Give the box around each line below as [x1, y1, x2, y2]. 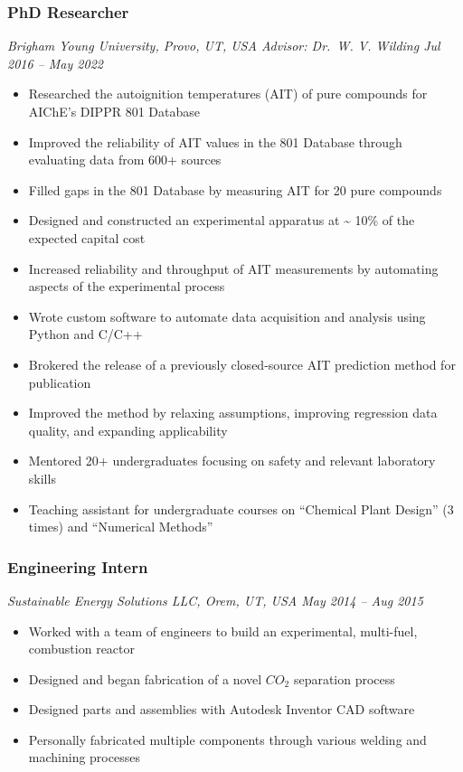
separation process [293, 669, 395, 688]
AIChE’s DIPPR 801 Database [28, 102, 200, 120]
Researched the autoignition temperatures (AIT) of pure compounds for [28, 84, 428, 103]
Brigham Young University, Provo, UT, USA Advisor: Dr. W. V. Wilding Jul [7, 36, 440, 55]
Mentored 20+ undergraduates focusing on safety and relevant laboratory [28, 451, 436, 470]
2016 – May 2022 [7, 53, 103, 72]
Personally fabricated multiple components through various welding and [28, 730, 427, 748]
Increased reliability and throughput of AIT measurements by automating [28, 259, 439, 278]
